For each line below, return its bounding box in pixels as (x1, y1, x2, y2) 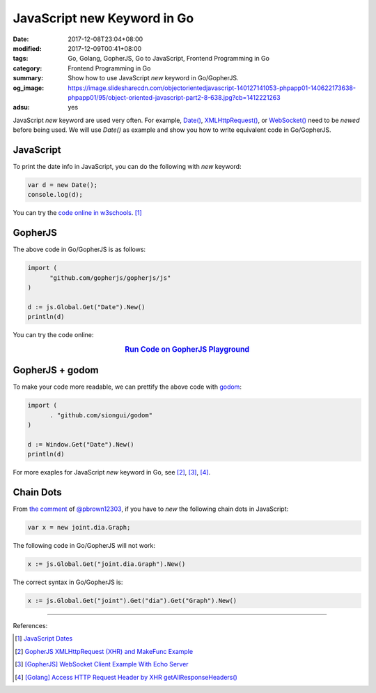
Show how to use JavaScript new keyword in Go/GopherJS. (68, 74, 239, 82)
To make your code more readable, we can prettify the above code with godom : (13, 382, 242, 391)
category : (13, 64, 42, 73)
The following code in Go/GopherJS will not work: (13, 542, 156, 550)
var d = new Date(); (27, 181, 97, 188)
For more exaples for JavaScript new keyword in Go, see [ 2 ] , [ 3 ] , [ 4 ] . (13, 468, 211, 477)
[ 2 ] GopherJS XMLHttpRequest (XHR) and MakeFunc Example (15, 647, 194, 655)
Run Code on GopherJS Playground (125, 344, 250, 354)
